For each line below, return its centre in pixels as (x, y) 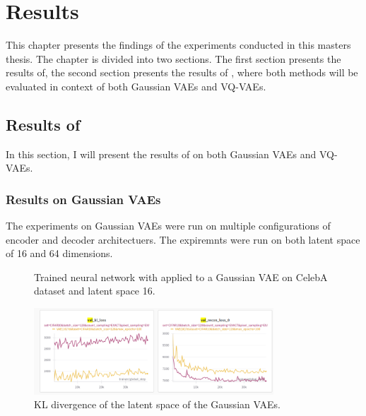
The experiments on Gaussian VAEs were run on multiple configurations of (168, 226)
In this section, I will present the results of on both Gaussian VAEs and (161, 154)
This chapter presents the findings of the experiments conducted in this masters (178, 45)
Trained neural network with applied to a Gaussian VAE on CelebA (181, 277)
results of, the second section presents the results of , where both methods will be (182, 72)
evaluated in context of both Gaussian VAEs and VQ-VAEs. (136, 86)
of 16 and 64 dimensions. (59, 253)
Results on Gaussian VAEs (83, 199)
